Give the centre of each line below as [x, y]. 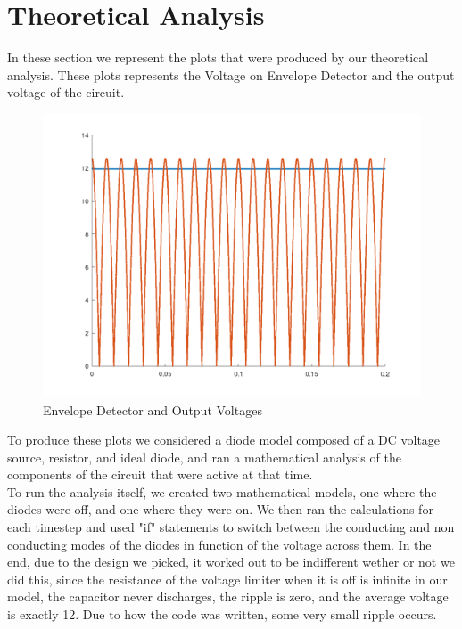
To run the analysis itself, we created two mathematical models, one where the [222, 491]
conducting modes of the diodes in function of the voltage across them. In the [219, 544]
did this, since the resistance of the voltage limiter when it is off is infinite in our [227, 579]
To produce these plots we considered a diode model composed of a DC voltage [224, 440]
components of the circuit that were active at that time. [160, 474]
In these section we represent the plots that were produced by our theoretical [218, 57]
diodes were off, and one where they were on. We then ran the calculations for [220, 509]
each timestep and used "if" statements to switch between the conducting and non [231, 527]
